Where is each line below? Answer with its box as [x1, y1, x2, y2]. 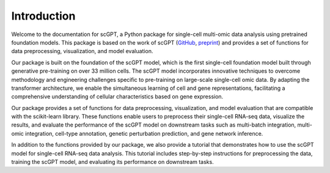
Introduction [11, 9, 76, 23]
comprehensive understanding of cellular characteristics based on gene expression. [11, 93, 224, 100]
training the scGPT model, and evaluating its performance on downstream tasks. [11, 158, 214, 166]
